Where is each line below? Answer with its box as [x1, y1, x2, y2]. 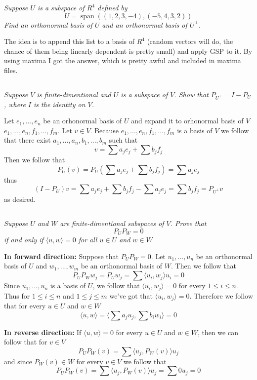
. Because [90, 125, 119, 135]
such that [109, 135, 138, 145]
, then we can [197, 327, 238, 337]
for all [78, 234, 97, 245]
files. [4, 65, 18, 75]
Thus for [4, 290, 30, 301]
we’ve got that [109, 290, 153, 301]
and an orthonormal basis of [102, 19, 187, 30]
